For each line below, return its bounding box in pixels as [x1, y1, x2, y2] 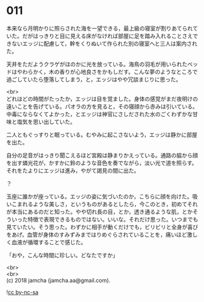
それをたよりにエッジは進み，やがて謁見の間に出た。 [6, 167, 140, 174]
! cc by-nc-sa [6, 288, 38, 296]
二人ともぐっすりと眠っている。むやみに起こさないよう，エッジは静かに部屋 [6, 131, 198, 138]
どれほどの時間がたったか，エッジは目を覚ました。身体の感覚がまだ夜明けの [6, 95, 199, 102]
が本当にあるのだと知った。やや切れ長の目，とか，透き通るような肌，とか [6, 208, 193, 215]
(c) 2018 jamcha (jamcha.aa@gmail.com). [6, 276, 111, 284]
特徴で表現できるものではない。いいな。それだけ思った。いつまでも [27, 215, 199, 223]
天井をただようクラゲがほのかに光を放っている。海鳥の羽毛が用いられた [6, 60, 188, 68]
